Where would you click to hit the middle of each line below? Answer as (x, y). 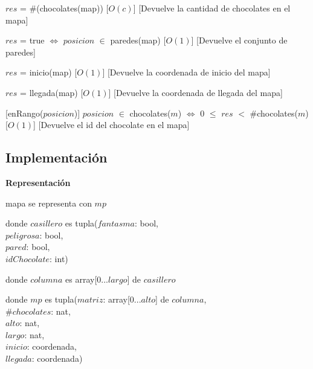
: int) (59, 258)
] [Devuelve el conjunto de (239, 40)
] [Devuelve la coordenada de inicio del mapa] (186, 72)
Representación (38, 182)
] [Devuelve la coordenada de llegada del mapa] (195, 92)
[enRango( (24, 113)
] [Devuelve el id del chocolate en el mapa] (111, 125)
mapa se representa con (49, 203)
